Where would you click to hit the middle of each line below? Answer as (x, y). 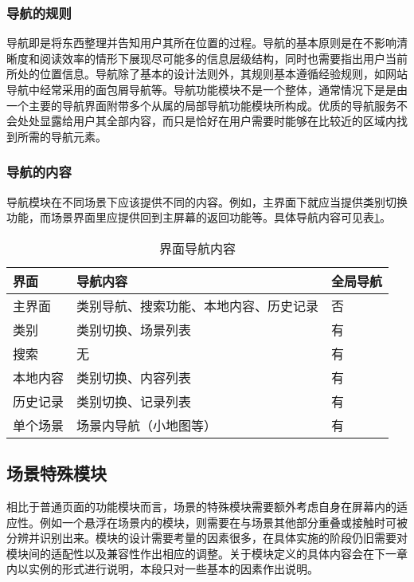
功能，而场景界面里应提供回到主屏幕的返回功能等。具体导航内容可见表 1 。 (199, 217)
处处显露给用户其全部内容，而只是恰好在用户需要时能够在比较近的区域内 (207, 121)
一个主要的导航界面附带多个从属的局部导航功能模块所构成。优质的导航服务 (201, 105)
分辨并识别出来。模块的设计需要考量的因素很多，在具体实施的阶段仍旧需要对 (207, 538)
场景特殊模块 (57, 473)
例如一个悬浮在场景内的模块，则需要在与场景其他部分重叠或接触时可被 (223, 522)
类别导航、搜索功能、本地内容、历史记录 (198, 305)
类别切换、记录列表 (134, 401)
